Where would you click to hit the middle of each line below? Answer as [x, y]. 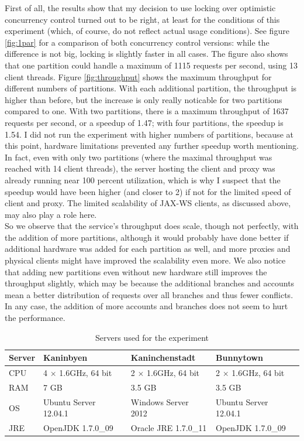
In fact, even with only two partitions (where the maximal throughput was [139, 157]
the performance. [35, 318]
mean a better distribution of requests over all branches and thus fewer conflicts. [149, 294]
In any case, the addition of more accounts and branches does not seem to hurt [146, 306]
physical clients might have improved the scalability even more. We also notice [145, 260]
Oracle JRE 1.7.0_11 [169, 428]
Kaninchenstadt [163, 358]
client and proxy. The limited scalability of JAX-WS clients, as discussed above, [148, 203]
